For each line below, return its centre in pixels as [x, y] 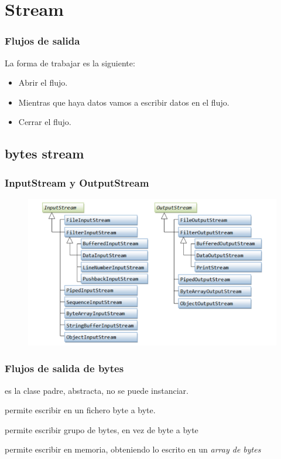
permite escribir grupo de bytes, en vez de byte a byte [102, 429]
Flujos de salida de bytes [64, 368]
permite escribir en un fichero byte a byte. [80, 410]
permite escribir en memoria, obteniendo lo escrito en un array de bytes [133, 449]
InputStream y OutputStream [77, 182]
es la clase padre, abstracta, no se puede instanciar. [97, 390]
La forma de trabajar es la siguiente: [70, 63]
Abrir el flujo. [43, 82]
